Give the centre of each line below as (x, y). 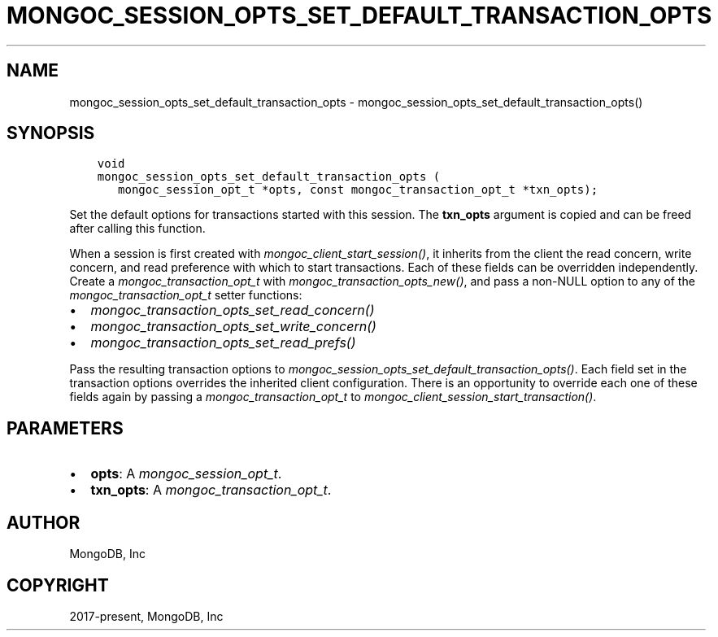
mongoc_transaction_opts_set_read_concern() (233, 310)
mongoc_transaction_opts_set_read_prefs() (223, 343)
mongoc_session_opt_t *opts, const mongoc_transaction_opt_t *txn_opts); (358, 190)
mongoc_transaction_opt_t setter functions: (186, 295)
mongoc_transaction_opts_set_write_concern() (233, 327)
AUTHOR (44, 522)
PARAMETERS (65, 428)
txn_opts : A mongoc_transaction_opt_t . (211, 490)
